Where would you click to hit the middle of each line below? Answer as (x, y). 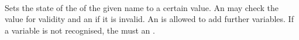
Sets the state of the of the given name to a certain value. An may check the (142, 7)
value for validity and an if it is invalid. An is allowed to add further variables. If (149, 19)
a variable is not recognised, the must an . (80, 30)
